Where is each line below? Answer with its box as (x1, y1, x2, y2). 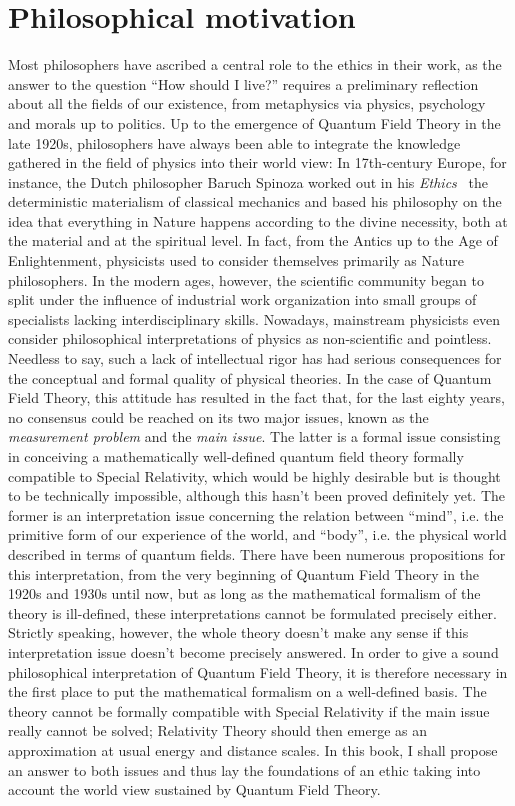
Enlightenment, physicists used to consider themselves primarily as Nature (8, 250, 464, 271)
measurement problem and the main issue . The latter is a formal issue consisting (8, 426, 501, 447)
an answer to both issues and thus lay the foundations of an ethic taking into (8, 759, 481, 780)
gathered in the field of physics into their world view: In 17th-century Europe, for (8, 152, 507, 173)
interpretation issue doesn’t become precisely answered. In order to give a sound (8, 641, 499, 662)
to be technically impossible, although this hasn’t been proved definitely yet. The (8, 485, 505, 506)
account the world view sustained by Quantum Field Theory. (8, 779, 381, 800)
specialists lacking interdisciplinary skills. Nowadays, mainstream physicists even (8, 308, 501, 329)
